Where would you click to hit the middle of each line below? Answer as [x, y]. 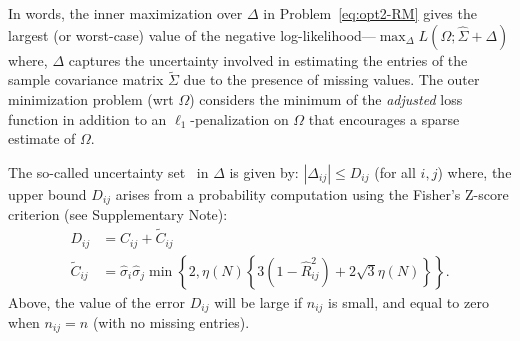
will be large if [258, 301]
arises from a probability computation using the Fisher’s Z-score [312, 193]
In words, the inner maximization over [125, 13]
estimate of [42, 138]
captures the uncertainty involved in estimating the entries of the [268, 59]
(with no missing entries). [171, 322]
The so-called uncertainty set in [108, 171]
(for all [395, 171]
